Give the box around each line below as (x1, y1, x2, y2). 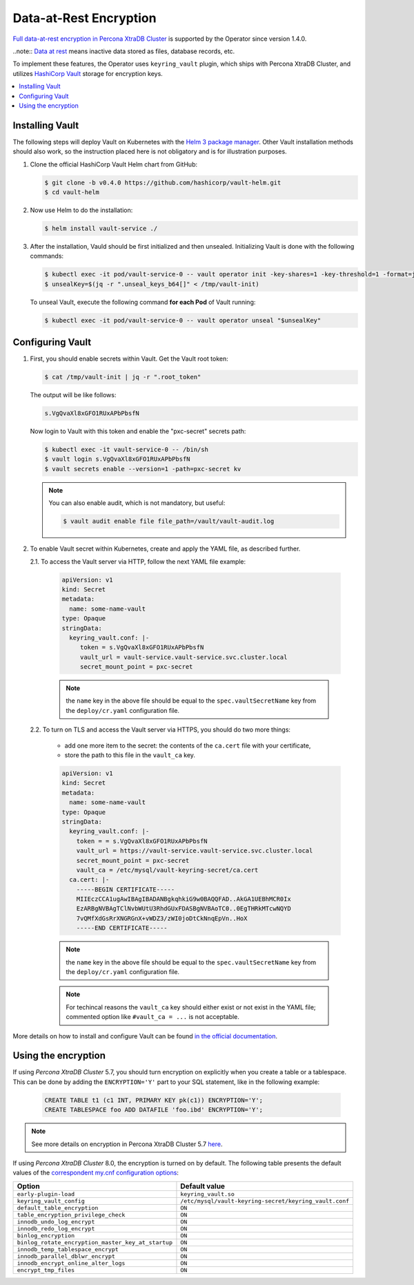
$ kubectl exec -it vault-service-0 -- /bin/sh (44, 446, 208, 454)
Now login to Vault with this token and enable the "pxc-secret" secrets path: (30, 427, 246, 435)
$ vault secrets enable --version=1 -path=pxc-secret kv (44, 465, 241, 473)
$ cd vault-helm (44, 188, 100, 196)
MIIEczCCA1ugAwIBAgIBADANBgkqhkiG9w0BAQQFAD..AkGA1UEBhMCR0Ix (76, 895, 291, 903)
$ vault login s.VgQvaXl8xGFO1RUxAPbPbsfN (44, 455, 190, 463)
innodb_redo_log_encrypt (17, 1225, 95, 1232)
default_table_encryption (17, 1204, 99, 1212)
